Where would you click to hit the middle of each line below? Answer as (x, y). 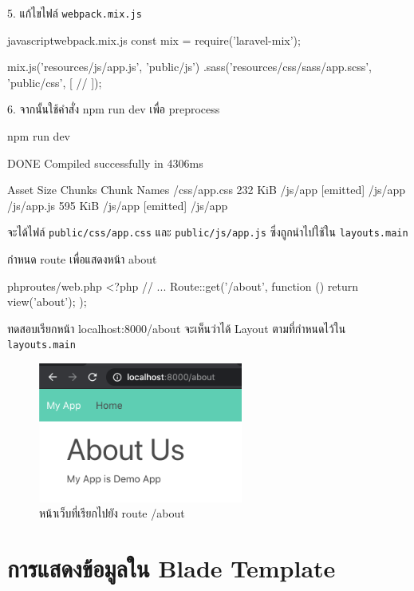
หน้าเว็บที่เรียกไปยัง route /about (112, 513)
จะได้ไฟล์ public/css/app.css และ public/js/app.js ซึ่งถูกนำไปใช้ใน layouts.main (208, 232)
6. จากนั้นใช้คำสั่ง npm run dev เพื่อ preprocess (114, 109)
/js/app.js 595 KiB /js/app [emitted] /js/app (118, 205)
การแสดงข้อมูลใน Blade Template (172, 567)
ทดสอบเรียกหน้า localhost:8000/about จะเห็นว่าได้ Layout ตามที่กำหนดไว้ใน (177, 328)
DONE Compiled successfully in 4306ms (105, 163)
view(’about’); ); (47, 301)
